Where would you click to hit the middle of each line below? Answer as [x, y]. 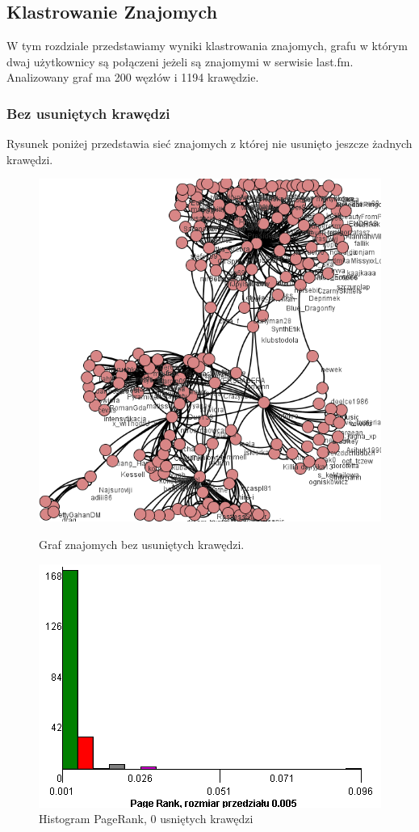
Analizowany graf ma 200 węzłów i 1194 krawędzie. [133, 77]
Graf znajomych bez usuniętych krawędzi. [142, 544]
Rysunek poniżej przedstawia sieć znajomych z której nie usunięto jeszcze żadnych [209, 144]
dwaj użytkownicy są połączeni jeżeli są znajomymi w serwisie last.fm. [180, 61]
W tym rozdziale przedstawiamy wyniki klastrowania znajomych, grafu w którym [207, 46]
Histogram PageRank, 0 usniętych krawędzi [146, 819]
